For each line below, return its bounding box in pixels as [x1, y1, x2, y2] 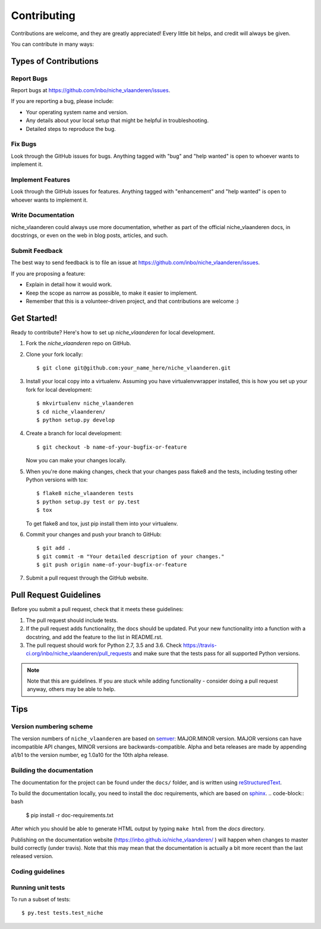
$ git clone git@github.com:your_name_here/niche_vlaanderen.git [36, 365, 231, 371]
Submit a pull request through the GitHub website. [26, 574, 149, 581]
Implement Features [11, 176, 71, 184]
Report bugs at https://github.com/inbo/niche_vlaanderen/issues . [11, 87, 171, 94]
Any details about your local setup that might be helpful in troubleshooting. [26, 117, 209, 124]
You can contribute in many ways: [11, 40, 95, 48]
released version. [11, 853, 53, 860]
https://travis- [182, 642, 217, 649]
